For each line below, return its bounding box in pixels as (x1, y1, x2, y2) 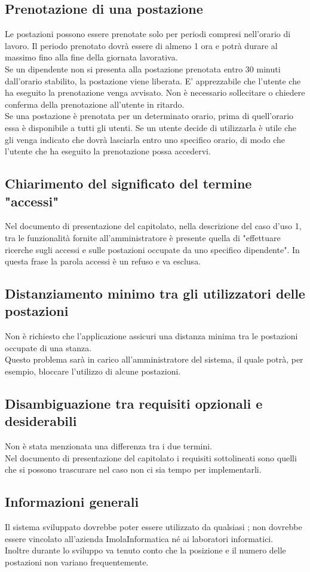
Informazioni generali (5, 492, 139, 511)
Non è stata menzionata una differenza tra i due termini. (5, 440, 213, 452)
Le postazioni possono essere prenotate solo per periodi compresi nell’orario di (5, 28, 291, 40)
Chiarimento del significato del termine (5, 174, 252, 193)
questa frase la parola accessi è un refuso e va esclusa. (5, 255, 201, 267)
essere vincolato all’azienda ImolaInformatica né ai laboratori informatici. (5, 532, 274, 544)
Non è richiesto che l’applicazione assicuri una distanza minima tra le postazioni (5, 330, 298, 342)
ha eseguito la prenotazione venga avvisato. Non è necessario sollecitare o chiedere (5, 86, 305, 99)
